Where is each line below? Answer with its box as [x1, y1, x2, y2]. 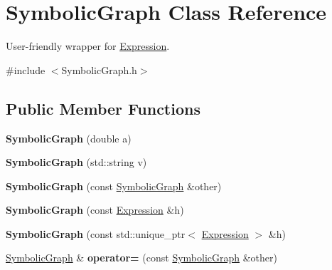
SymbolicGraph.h [61, 62, 137, 77]
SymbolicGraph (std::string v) [6, 155, 147, 170]
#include [6, 62, 45, 77]
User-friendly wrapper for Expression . [6, 38, 170, 53]
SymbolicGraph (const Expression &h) [6, 202, 184, 217]
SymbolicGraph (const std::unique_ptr [6, 226, 186, 241]
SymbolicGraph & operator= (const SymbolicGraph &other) [6, 250, 277, 265]
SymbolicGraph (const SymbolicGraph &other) [6, 178, 222, 193]
